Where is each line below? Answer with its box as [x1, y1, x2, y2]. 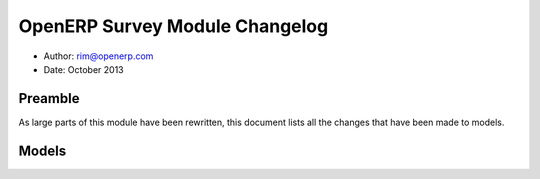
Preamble [18, 90, 80, 107]
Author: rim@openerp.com [43, 50, 154, 62]
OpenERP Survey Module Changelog [18, 15, 329, 37]
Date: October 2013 [43, 63, 124, 75]
